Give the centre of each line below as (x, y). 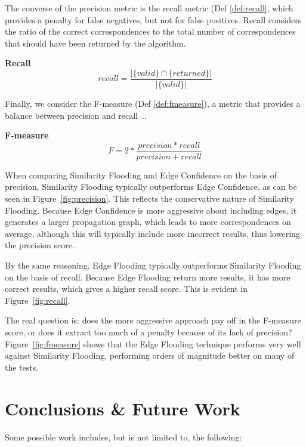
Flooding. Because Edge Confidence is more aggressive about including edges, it (151, 210)
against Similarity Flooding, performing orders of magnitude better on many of (150, 355)
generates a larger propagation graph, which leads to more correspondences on (148, 222)
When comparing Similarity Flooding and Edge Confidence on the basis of (141, 175)
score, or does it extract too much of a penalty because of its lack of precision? (149, 332)
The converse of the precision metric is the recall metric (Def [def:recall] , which (149, 8)
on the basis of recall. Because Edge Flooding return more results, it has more (148, 277)
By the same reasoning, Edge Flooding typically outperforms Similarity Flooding (153, 265)
